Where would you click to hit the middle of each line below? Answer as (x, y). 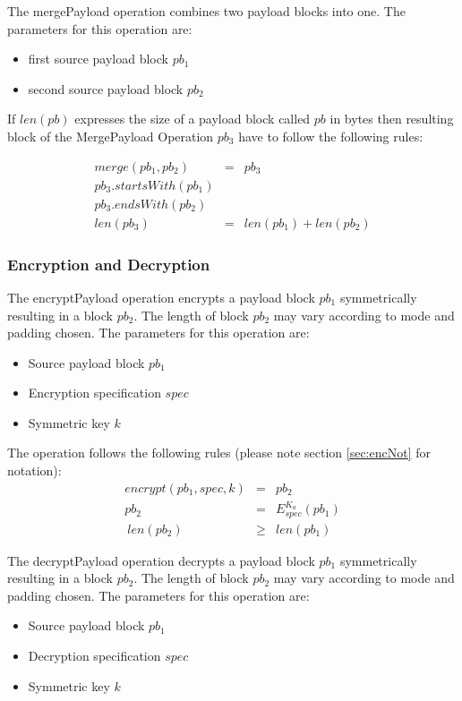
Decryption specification (94, 656)
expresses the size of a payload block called (192, 119)
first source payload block (98, 59)
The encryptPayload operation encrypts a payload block (161, 297)
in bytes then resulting (392, 119)
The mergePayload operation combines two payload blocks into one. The (206, 11)
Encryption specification (94, 393)
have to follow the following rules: (331, 136)
